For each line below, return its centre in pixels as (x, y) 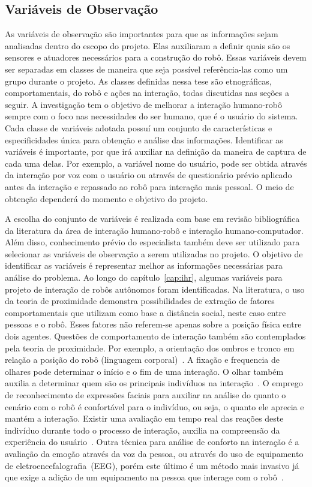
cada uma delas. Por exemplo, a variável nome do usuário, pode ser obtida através (156, 163)
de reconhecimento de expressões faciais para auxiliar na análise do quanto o (145, 395)
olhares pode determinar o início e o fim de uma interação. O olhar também (144, 371)
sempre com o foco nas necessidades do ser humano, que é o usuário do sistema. (151, 116)
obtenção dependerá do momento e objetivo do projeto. (106, 198)
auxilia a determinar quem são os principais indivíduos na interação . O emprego (154, 383)
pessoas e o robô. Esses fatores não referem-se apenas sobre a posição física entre (153, 324)
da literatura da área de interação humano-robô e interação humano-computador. (154, 230)
